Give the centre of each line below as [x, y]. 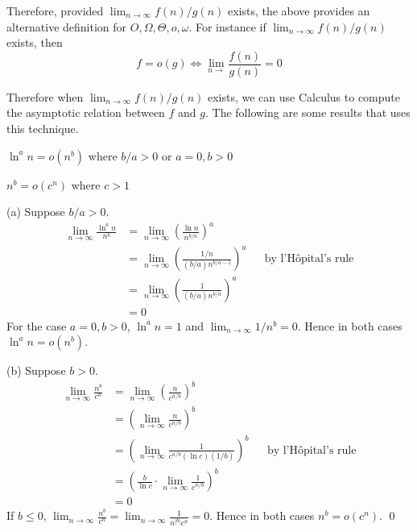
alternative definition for [67, 26]
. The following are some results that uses [308, 112]
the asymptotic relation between [86, 112]
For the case [37, 325]
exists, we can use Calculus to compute [304, 96]
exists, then [35, 42]
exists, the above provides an [299, 10]
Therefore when [45, 96]
